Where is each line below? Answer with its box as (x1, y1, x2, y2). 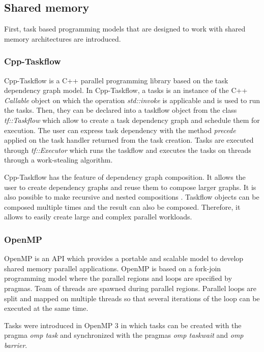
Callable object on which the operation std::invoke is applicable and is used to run (4, 94, 260, 105)
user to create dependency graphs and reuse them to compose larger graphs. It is (4, 181, 256, 192)
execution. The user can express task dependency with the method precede (4, 124, 236, 135)
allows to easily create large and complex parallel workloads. (4, 211, 192, 222)
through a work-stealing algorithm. (4, 154, 113, 165)
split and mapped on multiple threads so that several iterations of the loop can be (4, 293, 260, 303)
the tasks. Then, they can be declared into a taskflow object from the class (4, 105, 237, 115)
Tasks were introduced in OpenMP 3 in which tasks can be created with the (4, 319, 242, 330)
